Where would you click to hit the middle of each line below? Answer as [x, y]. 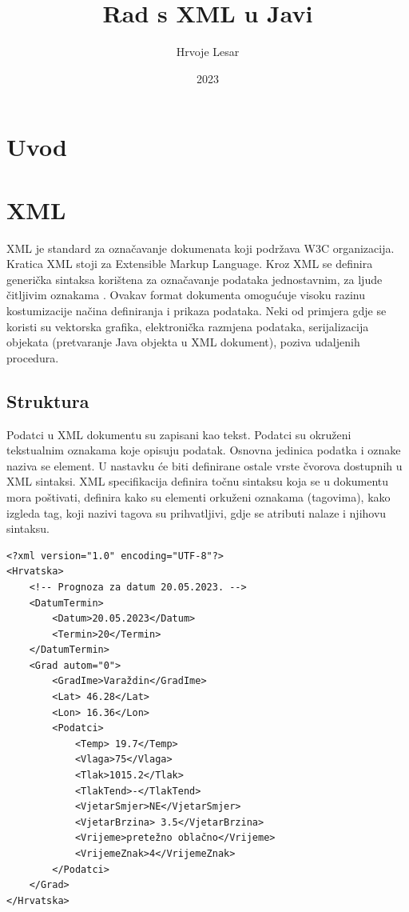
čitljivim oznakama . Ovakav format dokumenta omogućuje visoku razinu [186, 295]
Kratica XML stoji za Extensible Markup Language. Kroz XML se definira [190, 264]
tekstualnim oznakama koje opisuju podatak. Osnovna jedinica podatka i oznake [204, 450]
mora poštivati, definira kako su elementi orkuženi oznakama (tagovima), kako [199, 496]
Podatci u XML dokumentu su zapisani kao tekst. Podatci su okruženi [179, 434]
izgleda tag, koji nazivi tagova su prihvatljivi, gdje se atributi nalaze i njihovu [197, 512]
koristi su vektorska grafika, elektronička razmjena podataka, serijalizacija [188, 326]
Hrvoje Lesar [208, 52]
